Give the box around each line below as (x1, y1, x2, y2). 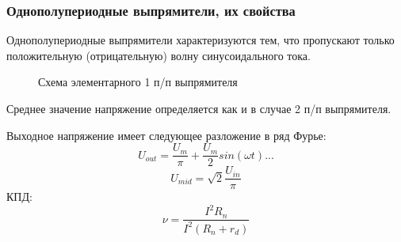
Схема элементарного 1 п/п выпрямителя (38, 74, 238, 90)
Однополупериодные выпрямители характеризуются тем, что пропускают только (6, 32, 395, 48)
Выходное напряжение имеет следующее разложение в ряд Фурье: (6, 127, 327, 143)
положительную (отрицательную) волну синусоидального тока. (6, 47, 311, 63)
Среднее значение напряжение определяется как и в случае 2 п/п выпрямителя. (6, 100, 391, 116)
